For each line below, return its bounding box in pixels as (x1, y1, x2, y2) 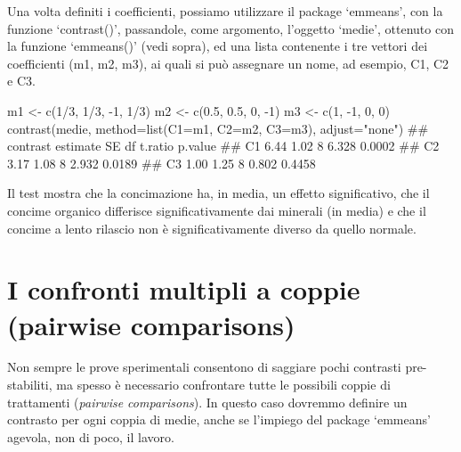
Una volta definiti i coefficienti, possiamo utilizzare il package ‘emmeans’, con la (7, 2, 443, 20)
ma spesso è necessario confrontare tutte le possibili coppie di (56, 375, 391, 394)
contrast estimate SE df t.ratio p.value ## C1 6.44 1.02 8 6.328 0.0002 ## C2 (7, 136, 440, 155)
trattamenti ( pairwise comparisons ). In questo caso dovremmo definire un (7, 392, 408, 411)
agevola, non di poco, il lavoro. (7, 427, 174, 446)
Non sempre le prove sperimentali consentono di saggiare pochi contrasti (7, 357, 401, 376)
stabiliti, (7, 375, 53, 394)
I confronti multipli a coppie (7, 271, 360, 308)
